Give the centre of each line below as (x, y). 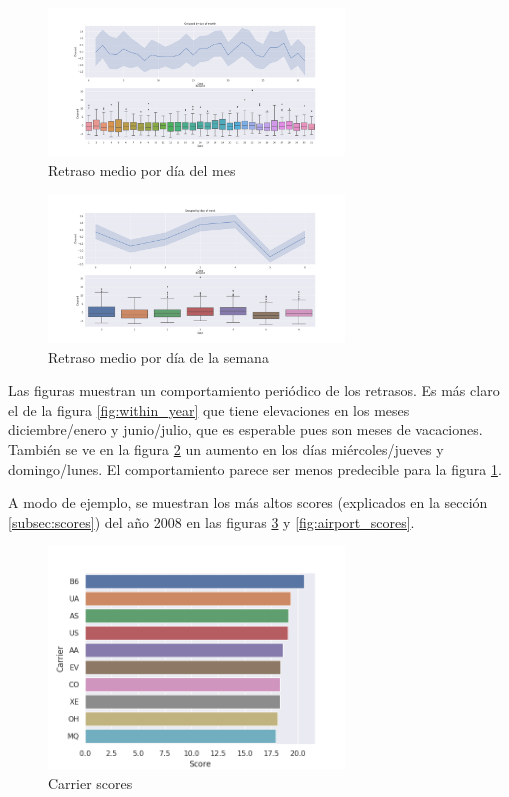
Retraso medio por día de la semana (158, 356)
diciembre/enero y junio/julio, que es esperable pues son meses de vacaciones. (245, 429)
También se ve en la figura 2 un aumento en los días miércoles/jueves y (226, 448)
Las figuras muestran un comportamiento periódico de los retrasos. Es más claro (254, 390)
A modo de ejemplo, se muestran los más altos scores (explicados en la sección (248, 502)
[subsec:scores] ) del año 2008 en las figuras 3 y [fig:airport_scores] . (211, 521)
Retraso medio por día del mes (142, 169)
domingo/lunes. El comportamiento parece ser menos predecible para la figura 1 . (255, 468)
